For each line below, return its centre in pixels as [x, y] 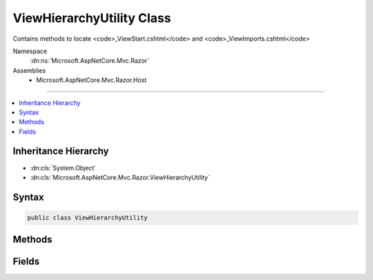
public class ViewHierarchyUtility [87, 218]
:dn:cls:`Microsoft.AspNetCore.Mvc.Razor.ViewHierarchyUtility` [120, 177]
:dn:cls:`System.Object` [63, 168]
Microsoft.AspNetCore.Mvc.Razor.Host [92, 80]
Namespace [30, 51]
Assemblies [29, 70]
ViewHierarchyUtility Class [92, 18]
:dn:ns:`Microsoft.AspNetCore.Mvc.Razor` [90, 61]
